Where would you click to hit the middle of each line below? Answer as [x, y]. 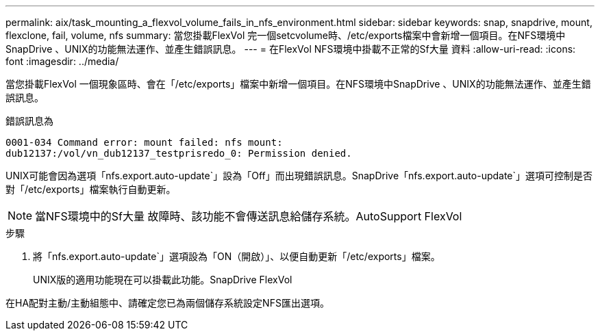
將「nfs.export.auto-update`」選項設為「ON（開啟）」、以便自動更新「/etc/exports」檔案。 [237, 256]
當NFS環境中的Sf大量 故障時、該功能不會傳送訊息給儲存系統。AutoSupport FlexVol [249, 216]
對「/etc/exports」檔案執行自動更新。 [91, 189]
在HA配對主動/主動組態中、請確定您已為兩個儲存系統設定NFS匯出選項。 [167, 303]
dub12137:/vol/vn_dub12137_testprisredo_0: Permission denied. [179, 153]
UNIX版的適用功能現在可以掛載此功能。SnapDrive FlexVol [163, 280]
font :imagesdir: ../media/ [62, 61]
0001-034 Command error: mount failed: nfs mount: [144, 142]
